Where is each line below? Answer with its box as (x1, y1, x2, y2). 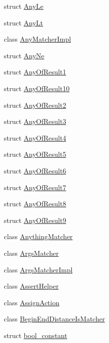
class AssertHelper (4, 281, 59, 291)
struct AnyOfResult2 (4, 99, 66, 110)
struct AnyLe (4, 1, 44, 11)
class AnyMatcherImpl (4, 34, 71, 44)
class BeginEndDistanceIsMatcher (4, 314, 105, 324)
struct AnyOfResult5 (4, 149, 66, 159)
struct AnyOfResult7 (4, 182, 66, 192)
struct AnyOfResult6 (4, 165, 66, 175)
